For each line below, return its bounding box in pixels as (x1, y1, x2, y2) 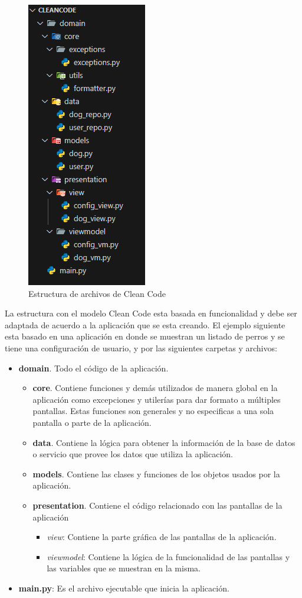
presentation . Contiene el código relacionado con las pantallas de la (32, 499, 283, 511)
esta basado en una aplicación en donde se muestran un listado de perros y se (5, 330, 285, 342)
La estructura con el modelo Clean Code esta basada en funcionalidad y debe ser (5, 307, 297, 319)
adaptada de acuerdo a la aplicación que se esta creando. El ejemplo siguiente (5, 318, 285, 331)
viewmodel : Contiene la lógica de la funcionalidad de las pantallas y (47, 550, 290, 563)
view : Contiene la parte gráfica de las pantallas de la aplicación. (47, 531, 277, 543)
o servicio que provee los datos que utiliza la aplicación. (32, 448, 233, 460)
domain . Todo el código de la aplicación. (18, 361, 169, 374)
